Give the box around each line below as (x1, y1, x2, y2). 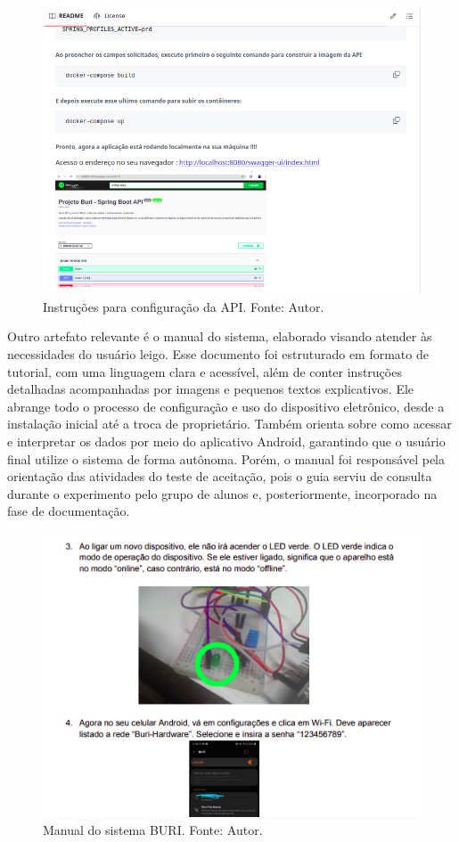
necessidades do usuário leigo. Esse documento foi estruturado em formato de (7, 345, 429, 363)
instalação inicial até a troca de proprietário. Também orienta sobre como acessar (7, 414, 452, 433)
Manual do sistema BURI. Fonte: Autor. (43, 820, 263, 838)
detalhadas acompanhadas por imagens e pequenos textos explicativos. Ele (7, 380, 414, 398)
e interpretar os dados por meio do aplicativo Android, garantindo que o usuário (7, 431, 446, 450)
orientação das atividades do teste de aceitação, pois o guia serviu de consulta (7, 467, 432, 486)
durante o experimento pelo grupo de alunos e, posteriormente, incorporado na (7, 484, 438, 503)
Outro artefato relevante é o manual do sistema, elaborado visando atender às (7, 327, 432, 346)
